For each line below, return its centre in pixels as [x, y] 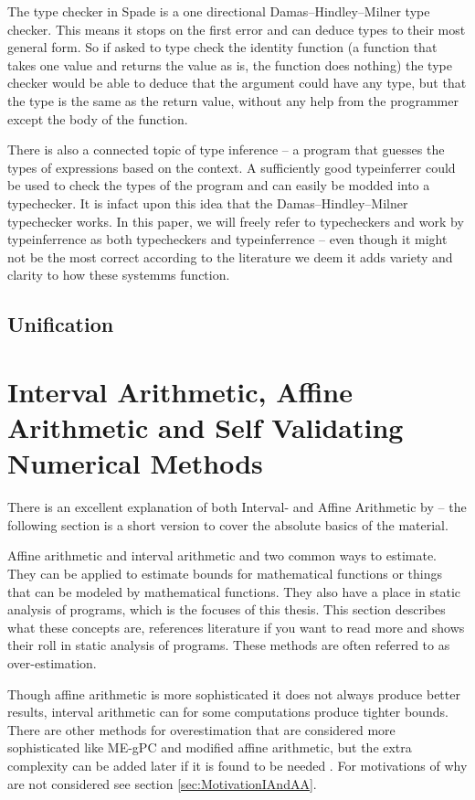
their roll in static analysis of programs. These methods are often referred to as [229, 645]
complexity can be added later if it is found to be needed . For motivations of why [237, 765]
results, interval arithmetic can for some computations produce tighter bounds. [228, 712]
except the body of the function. [98, 118]
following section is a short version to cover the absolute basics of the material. [228, 524]
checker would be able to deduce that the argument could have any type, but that [237, 83]
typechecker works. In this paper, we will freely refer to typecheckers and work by [236, 221]
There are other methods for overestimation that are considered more [201, 729]
